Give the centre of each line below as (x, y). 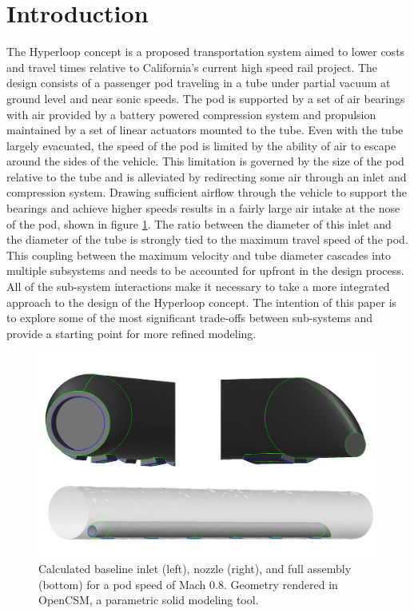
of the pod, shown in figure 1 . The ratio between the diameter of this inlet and (199, 223)
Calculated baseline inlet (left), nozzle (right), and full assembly (195, 569)
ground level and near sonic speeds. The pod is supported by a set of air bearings (206, 98)
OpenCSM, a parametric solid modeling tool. (149, 600)
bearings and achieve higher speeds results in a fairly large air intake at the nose (203, 208)
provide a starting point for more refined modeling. (131, 333)
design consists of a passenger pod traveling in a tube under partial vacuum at (199, 83)
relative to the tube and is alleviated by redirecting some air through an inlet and (207, 176)
